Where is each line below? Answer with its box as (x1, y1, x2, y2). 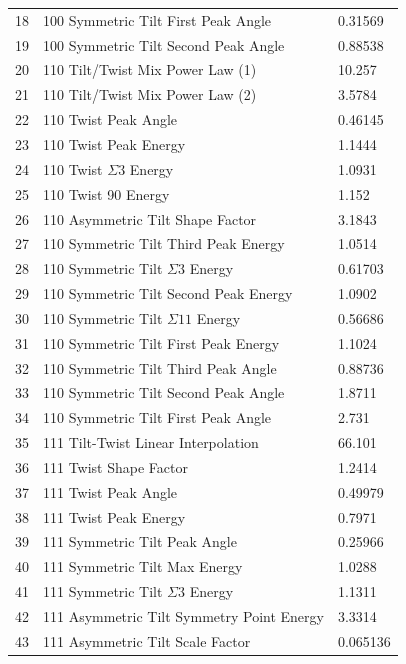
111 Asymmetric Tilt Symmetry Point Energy (43, 606, 324, 626)
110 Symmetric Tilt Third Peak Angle (43, 357, 277, 378)
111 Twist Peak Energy (43, 506, 186, 527)
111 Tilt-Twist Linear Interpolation (43, 432, 259, 453)
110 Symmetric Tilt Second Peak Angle (43, 382, 285, 403)
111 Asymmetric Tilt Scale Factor (43, 630, 251, 651)
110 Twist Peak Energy (43, 133, 186, 154)
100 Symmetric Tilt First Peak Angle (43, 9, 272, 30)
